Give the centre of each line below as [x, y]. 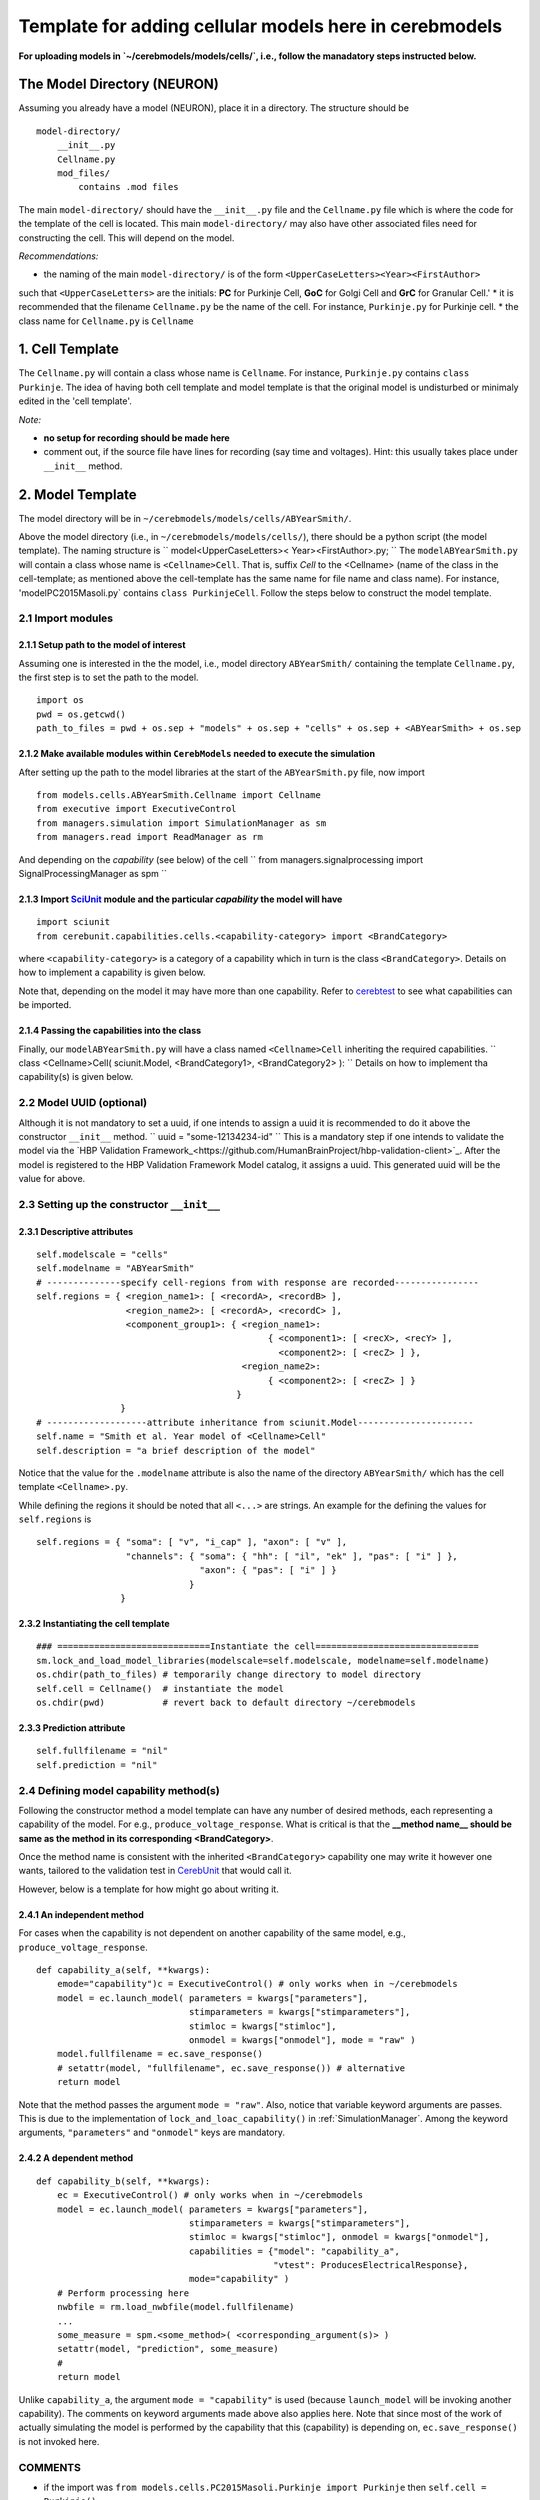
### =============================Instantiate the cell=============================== [258, 1646]
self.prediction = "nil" [97, 1764]
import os [60, 700]
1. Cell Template [68, 349]
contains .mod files [128, 187]
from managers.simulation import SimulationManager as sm [181, 823]
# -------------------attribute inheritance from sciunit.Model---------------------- [255, 1422]
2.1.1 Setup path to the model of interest [102, 645]
